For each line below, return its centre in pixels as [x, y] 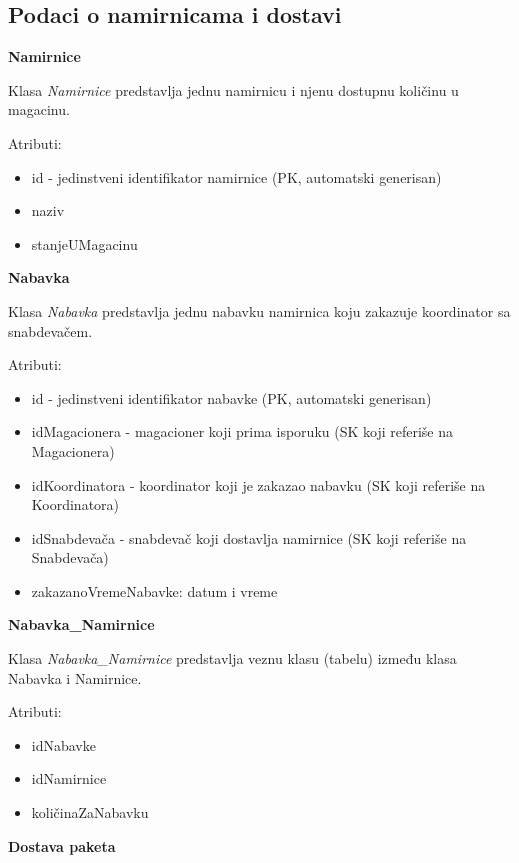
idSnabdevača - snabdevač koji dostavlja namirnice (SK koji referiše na [249, 537]
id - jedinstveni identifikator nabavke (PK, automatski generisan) [231, 397]
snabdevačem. [50, 330]
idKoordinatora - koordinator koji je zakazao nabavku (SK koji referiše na [258, 484]
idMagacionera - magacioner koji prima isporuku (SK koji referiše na [242, 431]
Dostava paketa [62, 845]
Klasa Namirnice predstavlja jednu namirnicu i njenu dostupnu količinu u [233, 89]
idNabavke [63, 744]
